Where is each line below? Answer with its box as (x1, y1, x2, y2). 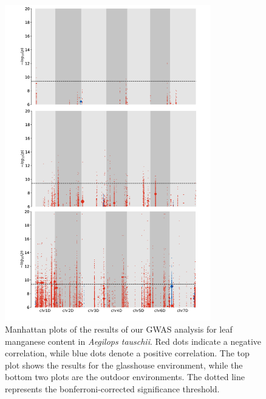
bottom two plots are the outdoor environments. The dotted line (5, 370, 245, 383)
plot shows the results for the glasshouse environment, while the (5, 358, 243, 371)
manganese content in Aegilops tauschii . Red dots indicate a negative (5, 334, 262, 347)
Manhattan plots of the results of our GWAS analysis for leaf (5, 322, 233, 335)
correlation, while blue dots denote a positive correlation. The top (5, 347, 250, 359)
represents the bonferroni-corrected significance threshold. (5, 382, 220, 395)
